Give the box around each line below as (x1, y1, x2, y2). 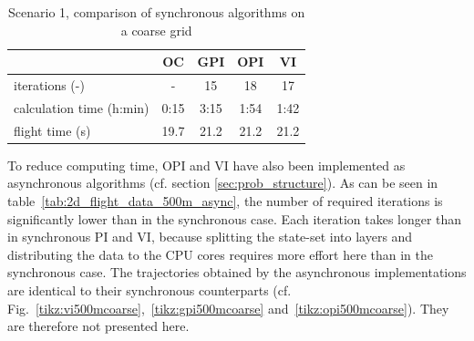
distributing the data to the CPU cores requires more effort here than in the (7, 244, 433, 263)
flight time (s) (14, 120, 91, 139)
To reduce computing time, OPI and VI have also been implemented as (7, 155, 406, 174)
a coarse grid (120, 20, 192, 39)
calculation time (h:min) (14, 98, 149, 117)
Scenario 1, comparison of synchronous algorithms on (8, 3, 305, 21)
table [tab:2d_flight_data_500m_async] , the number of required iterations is (7, 191, 443, 210)
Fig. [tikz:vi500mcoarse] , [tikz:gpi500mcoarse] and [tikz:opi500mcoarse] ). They (7, 298, 449, 317)
